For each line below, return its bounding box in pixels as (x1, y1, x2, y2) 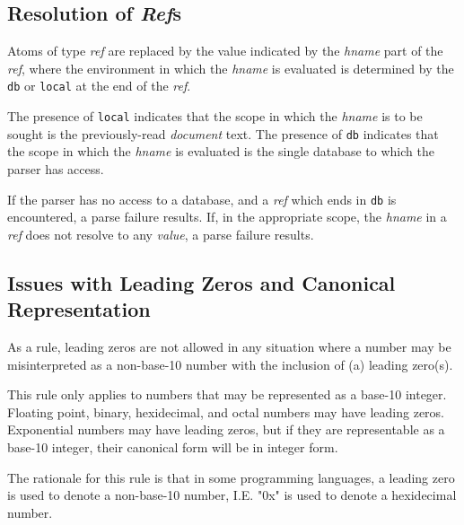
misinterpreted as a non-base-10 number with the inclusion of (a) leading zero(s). (7, 354, 453, 373)
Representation (7, 295, 151, 323)
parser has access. (7, 159, 104, 178)
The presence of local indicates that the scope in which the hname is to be (7, 107, 423, 126)
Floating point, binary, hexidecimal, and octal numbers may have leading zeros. (7, 402, 445, 421)
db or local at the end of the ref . (7, 76, 191, 95)
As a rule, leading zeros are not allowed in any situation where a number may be (7, 337, 451, 355)
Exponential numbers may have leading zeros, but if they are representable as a (7, 420, 445, 439)
